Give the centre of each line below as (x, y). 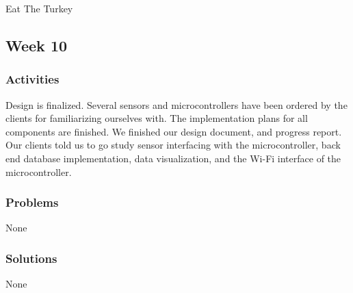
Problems (32, 202)
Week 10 (37, 45)
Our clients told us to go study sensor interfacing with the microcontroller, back (173, 145)
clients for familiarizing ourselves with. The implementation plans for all (157, 118)
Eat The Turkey (39, 8)
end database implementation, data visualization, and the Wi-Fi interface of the (173, 158)
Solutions (31, 258)
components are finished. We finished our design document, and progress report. (174, 131)
